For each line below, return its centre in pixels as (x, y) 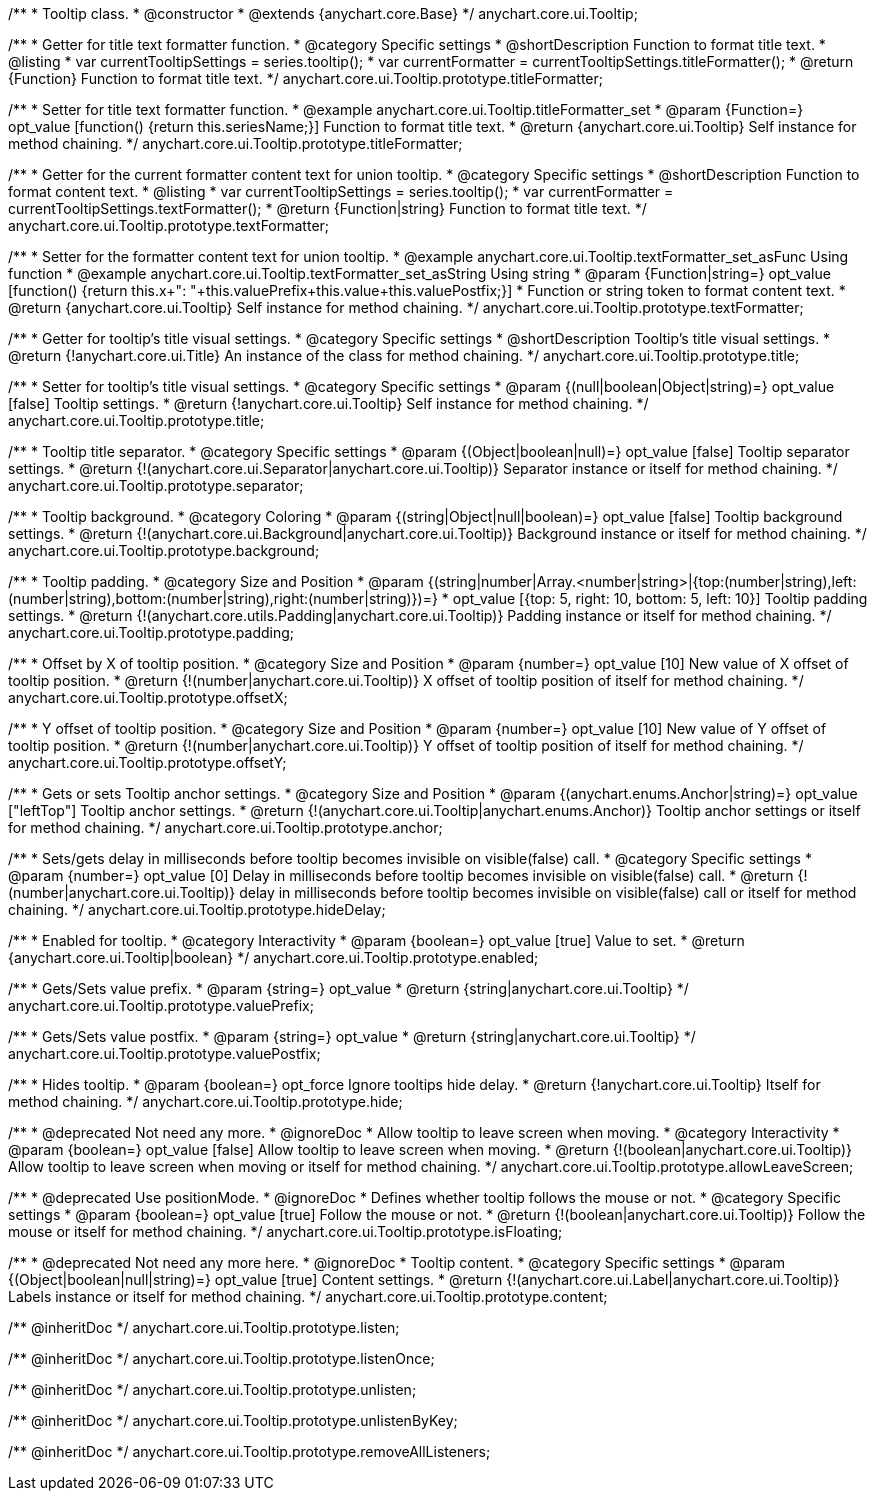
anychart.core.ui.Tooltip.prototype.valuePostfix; (164, 1053)
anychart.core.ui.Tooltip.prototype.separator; (156, 485)
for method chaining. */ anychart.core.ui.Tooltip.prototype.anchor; (225, 827)
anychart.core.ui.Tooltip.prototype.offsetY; (147, 762)
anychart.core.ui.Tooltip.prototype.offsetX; (148, 697)
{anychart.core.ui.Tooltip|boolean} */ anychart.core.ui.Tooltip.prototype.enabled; (273, 957)
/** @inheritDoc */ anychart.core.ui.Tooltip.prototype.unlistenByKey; (233, 1420)
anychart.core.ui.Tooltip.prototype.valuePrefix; (161, 1005)
